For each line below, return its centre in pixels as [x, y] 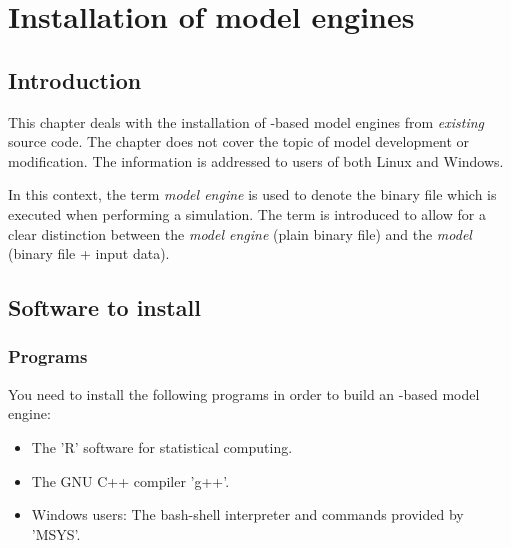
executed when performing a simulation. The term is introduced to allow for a [247, 213]
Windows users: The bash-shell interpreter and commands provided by [247, 514]
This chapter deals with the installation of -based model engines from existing [246, 121]
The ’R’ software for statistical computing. [162, 446]
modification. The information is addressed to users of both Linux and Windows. [256, 160]
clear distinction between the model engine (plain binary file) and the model [240, 233]
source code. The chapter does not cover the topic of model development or [239, 141]
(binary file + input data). [89, 253]
